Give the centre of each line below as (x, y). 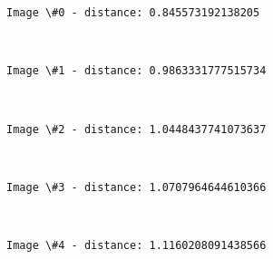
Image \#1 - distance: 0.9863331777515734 (136, 71)
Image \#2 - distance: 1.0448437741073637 (136, 129)
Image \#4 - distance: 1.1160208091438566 (136, 245)
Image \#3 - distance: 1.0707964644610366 (136, 187)
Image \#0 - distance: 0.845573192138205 (133, 13)
